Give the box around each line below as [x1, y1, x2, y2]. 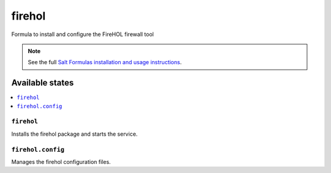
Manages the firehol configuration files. [11, 158, 111, 165]
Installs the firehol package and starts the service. [11, 130, 138, 138]
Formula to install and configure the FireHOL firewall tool [11, 31, 154, 38]
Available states [11, 78, 74, 88]
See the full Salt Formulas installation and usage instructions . [28, 59, 182, 66]
